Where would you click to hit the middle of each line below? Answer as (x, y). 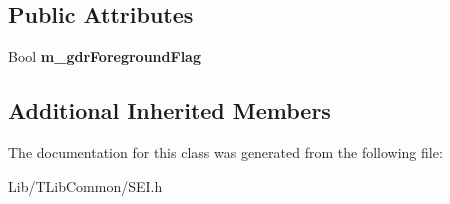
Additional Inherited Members (169, 110)
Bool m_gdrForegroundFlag (104, 56)
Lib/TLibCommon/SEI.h (85, 185)
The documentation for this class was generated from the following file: (225, 152)
